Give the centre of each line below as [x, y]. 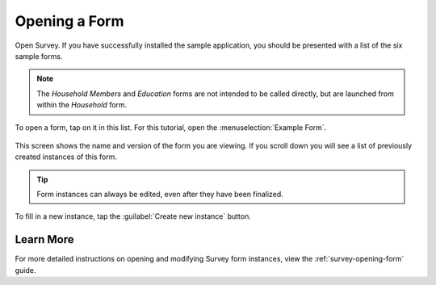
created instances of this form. [66, 157]
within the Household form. [82, 105]
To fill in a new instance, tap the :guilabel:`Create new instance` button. [133, 216]
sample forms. [39, 56]
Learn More [44, 239]
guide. [25, 270]
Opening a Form [69, 21]
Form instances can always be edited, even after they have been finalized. [160, 195]
